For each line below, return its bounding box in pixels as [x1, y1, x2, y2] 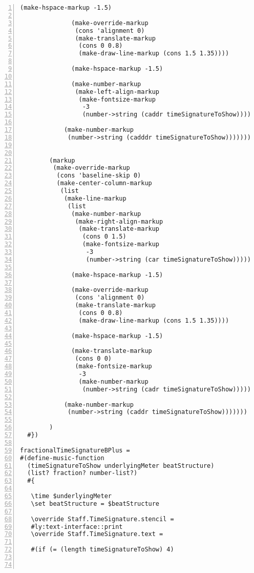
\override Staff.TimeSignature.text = [31, 530, 163, 538]
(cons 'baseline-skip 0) [56, 172, 141, 180]
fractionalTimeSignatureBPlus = [20, 446, 130, 454]
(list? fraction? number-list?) [27, 469, 138, 477]
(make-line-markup [63, 194, 126, 202]
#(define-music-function [20, 454, 104, 462]
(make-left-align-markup [75, 88, 160, 95]
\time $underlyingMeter [31, 492, 112, 500]
